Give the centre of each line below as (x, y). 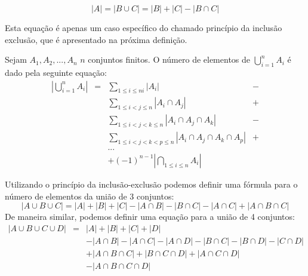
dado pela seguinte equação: (56, 72)
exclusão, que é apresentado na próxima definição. (96, 39)
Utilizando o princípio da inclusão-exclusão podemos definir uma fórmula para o (151, 184)
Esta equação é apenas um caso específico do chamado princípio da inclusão (144, 27)
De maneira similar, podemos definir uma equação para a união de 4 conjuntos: (150, 217)
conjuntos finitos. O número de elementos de (169, 59)
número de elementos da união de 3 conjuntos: (90, 196)
